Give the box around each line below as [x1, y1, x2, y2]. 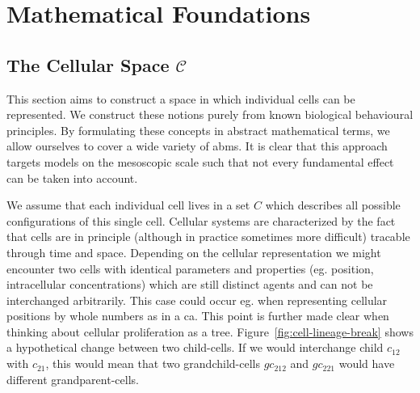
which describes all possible [265, 196, 401, 213]
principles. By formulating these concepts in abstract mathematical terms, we [6, 121, 390, 138]
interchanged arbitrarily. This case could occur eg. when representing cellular [6, 291, 388, 308]
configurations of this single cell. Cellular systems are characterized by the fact [6, 212, 396, 229]
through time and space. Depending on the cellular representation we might [6, 243, 381, 260]
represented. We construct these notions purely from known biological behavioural [6, 106, 414, 123]
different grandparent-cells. [6, 370, 139, 387]
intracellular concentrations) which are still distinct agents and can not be [6, 276, 373, 293]
